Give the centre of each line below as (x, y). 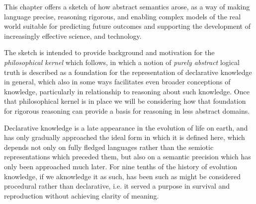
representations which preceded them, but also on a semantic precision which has (128, 157)
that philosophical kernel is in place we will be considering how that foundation (125, 101)
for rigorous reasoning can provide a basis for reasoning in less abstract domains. (127, 110)
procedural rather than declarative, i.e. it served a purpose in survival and (117, 186)
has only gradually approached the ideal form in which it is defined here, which (125, 137)
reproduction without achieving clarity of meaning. (82, 195)
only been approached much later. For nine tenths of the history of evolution (121, 166)
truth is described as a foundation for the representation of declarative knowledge (128, 72)
